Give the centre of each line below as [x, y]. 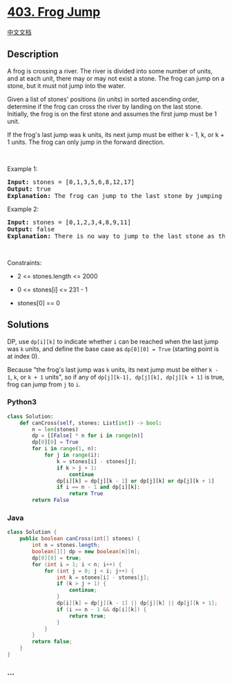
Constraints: [25, 262]
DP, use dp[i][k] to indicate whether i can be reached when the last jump [113, 341]
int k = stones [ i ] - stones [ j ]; [103, 577]
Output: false [31, 229]
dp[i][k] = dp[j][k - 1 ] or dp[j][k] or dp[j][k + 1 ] [135, 481]
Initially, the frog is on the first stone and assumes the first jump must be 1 [112, 114]
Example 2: [23, 209]
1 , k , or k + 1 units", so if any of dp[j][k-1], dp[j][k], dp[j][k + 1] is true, [116, 377]
